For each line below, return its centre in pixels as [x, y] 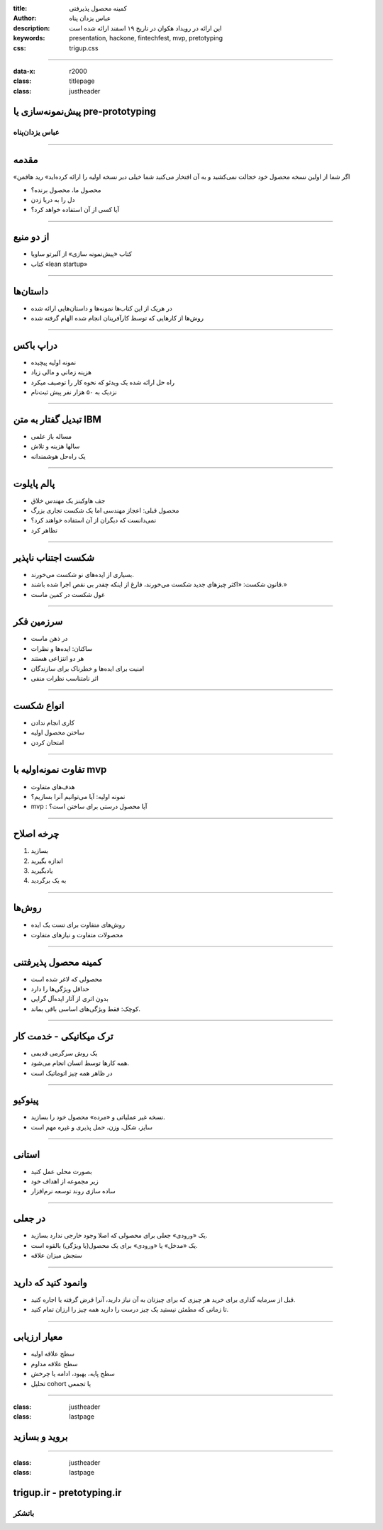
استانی [27, 1155]
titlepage [82, 81]
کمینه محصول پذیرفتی [98, 8]
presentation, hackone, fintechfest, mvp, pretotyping [146, 38]
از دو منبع [31, 237]
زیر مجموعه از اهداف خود [65, 1181]
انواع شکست [39, 705]
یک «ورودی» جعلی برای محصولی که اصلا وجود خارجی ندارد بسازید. [119, 1235]
